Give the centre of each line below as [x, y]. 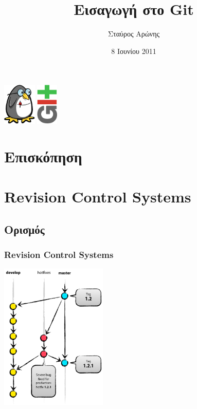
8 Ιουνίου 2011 [134, 51]
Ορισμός [24, 229]
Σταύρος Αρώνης [134, 34]
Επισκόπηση [43, 156]
